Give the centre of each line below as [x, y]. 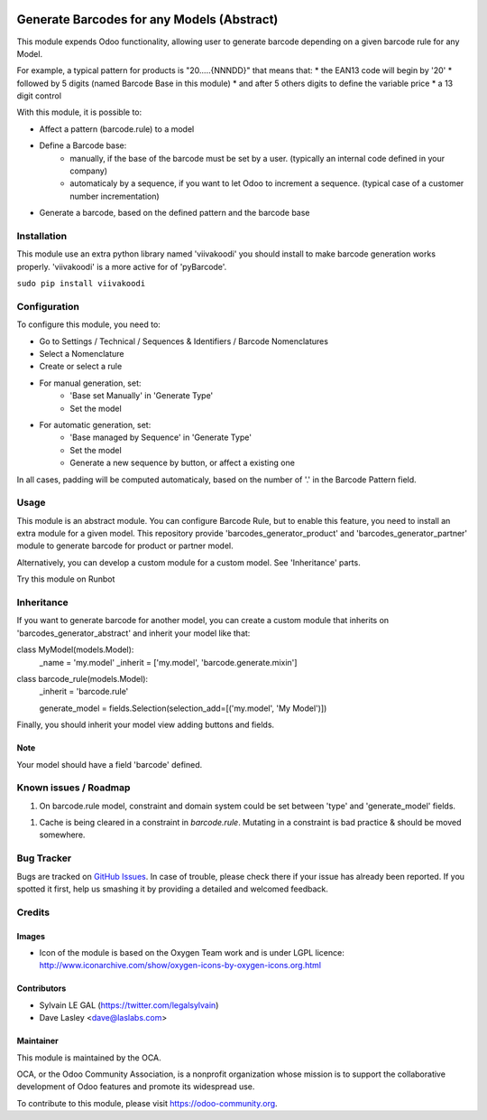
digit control [39, 96]
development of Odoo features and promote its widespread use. [136, 1087]
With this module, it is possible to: [79, 112]
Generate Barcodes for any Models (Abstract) [147, 19]
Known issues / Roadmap [74, 788]
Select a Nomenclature [82, 354]
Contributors [41, 988]
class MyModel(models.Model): [75, 649]
